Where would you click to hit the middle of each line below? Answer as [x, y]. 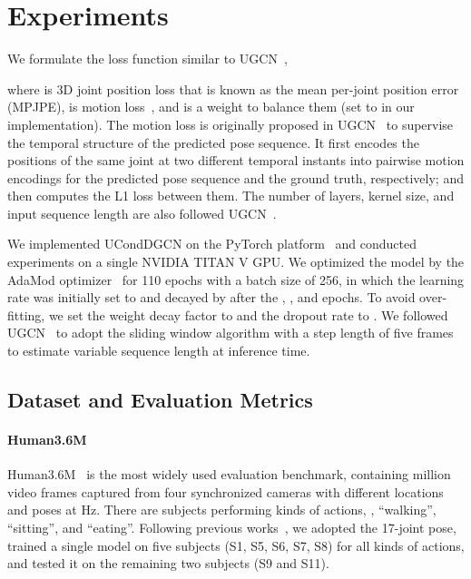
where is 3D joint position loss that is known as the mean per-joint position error [233, 88]
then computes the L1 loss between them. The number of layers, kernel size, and [231, 196]
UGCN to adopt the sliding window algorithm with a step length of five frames [231, 333]
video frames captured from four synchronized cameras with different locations [226, 491]
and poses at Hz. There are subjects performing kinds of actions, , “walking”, [222, 510]
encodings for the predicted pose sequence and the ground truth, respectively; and [235, 177]
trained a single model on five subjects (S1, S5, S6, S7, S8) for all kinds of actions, [236, 545]
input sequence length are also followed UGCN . [142, 213]
